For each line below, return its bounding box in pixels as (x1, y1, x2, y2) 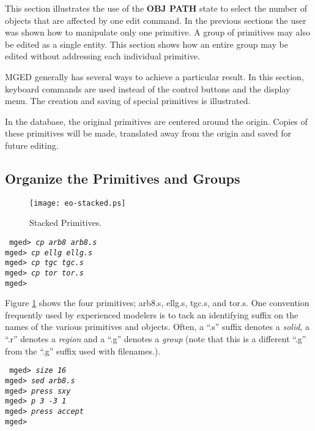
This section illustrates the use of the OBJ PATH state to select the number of (5, 2, 307, 14)
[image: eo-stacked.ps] (29, 198, 126, 208)
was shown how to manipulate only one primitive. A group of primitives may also (5, 26, 310, 39)
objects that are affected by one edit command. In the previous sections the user (5, 13, 306, 26)
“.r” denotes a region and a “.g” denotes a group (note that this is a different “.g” (5, 332, 306, 345)
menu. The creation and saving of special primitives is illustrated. (5, 94, 251, 107)
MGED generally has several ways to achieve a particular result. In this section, (5, 70, 304, 83)
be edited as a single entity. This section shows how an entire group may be (5, 37, 288, 50)
